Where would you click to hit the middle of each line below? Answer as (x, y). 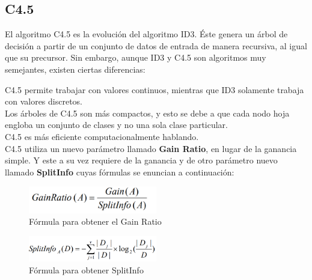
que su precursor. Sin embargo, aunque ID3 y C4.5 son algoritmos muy (136, 57)
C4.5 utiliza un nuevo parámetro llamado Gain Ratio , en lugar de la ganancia (151, 148)
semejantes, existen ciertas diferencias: (75, 69)
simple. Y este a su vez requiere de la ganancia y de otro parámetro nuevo (141, 160)
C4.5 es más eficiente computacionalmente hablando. (102, 136)
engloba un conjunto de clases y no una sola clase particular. (116, 125)
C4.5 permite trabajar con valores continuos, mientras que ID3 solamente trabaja (154, 89)
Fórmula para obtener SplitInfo (86, 270)
